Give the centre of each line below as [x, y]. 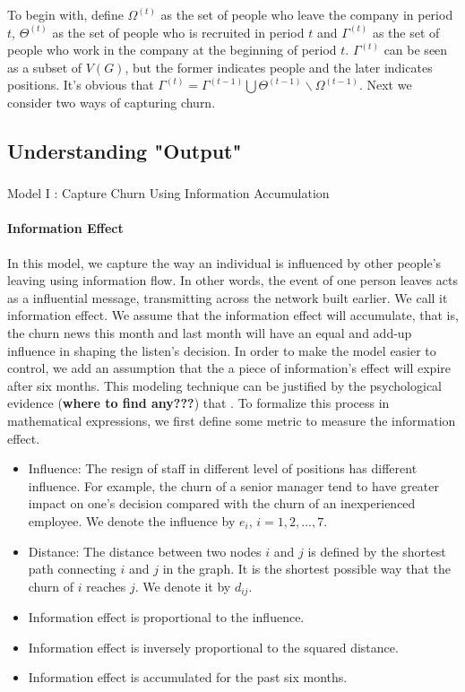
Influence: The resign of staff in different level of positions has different [223, 468]
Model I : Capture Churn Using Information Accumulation [168, 193]
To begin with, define [65, 14]
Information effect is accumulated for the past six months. [188, 677]
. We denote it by [183, 586]
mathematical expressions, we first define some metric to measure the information [232, 420]
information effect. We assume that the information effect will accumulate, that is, [233, 315]
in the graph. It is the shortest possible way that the [306, 569]
